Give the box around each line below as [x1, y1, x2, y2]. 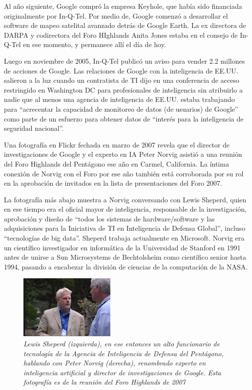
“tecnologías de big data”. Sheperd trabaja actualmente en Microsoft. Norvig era [4, 233, 245, 243]
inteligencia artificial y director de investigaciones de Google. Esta [23, 367, 221, 377]
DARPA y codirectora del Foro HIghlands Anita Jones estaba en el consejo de [4, 29, 238, 40]
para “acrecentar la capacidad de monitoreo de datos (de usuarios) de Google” [4, 103, 238, 114]
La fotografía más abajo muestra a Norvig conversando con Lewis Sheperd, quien [4, 194, 247, 204]
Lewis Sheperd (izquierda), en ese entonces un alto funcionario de [23, 339, 220, 349]
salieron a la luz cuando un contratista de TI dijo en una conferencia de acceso [4, 75, 239, 85]
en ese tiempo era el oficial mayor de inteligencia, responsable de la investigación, [4, 204, 247, 214]
